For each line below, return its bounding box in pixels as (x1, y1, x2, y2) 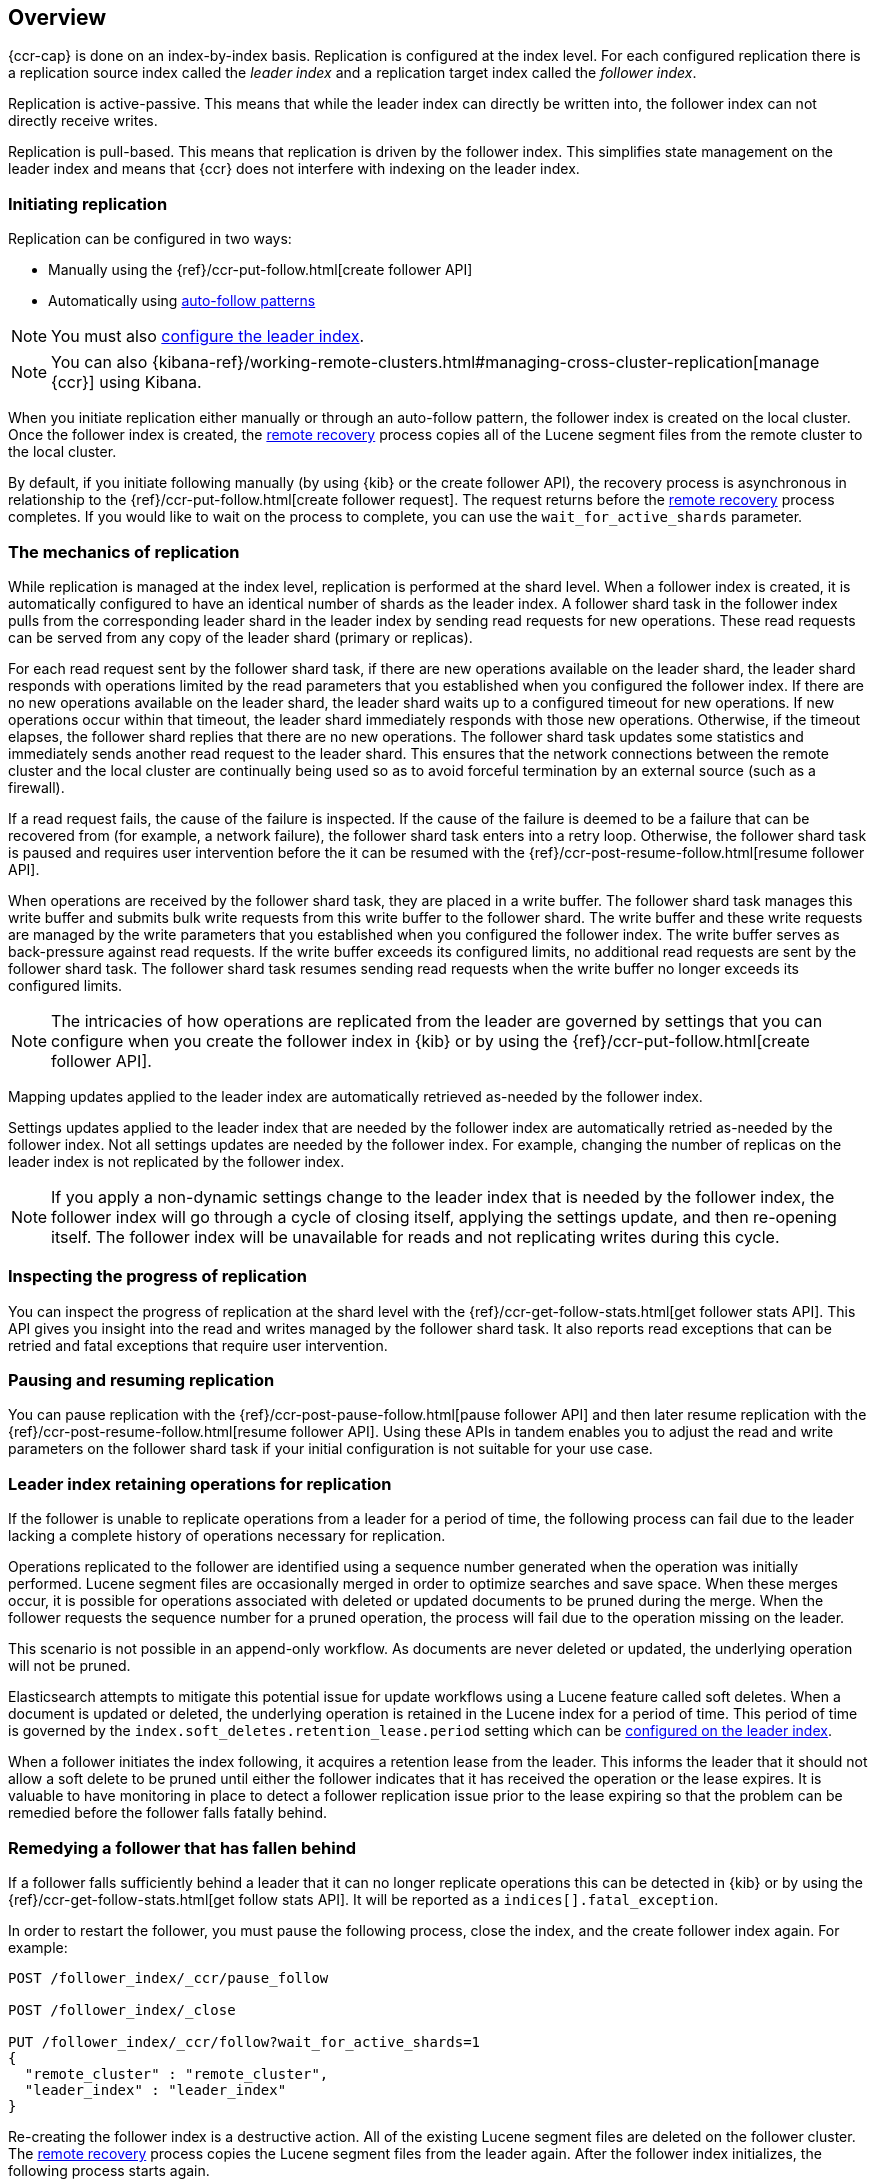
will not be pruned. (8, 1657, 131, 1675)
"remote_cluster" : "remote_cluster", (24, 2065, 329, 2082)
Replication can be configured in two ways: (8, 230, 292, 248)
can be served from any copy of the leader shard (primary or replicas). (8, 628, 473, 646)
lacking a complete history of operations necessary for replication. (8, 1527, 446, 1545)
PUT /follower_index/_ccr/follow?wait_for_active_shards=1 (8, 2033, 481, 2050)
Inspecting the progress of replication (8, 1266, 307, 1287)
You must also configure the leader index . (51, 326, 365, 347)
